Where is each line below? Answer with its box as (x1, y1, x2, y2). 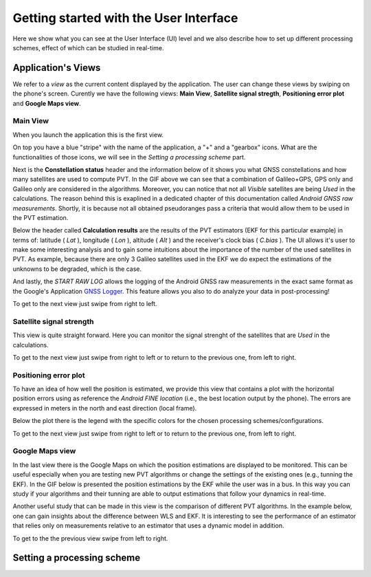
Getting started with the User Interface (12, 10, 238, 25)
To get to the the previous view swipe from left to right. (12, 534, 168, 543)
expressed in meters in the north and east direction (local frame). (12, 404, 197, 412)
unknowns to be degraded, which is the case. (12, 265, 142, 273)
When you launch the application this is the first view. (12, 131, 164, 139)
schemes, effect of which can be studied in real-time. (12, 43, 164, 52)
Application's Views (12, 62, 101, 74)
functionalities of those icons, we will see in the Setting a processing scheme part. (12, 153, 246, 161)
